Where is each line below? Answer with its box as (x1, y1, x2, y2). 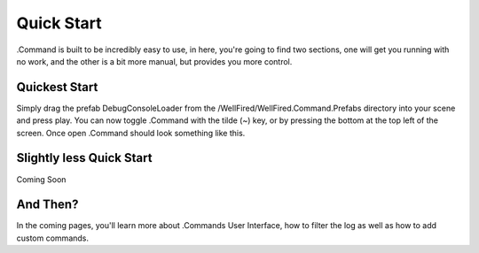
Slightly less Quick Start (16, 150, 153, 165)
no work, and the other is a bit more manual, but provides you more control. (16, 56, 293, 66)
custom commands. (16, 233, 89, 243)
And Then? (16, 197, 79, 212)
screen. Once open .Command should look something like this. (16, 127, 246, 138)
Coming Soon (16, 173, 67, 185)
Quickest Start (16, 80, 98, 95)
